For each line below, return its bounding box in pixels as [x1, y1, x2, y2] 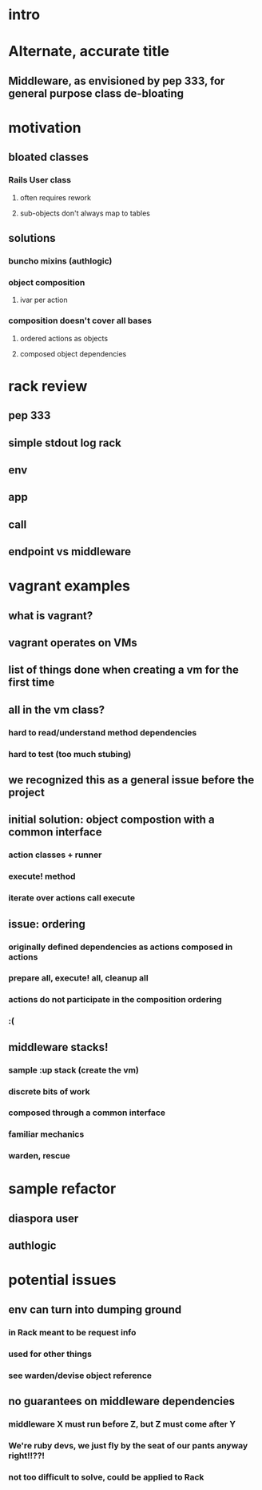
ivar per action [19, 295, 68, 305]
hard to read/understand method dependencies [8, 727, 197, 738]
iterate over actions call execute [8, 892, 136, 904]
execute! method [8, 871, 76, 882]
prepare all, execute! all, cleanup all [8, 973, 149, 984]
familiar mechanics [8, 1129, 85, 1140]
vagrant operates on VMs [8, 636, 137, 650]
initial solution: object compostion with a [8, 813, 215, 827]
